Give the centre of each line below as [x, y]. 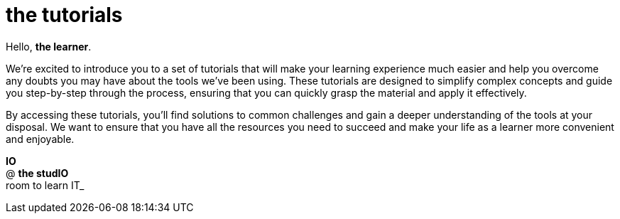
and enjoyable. [40, 139]
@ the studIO [37, 173]
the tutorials [64, 15]
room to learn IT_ [45, 185]
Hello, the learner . [49, 46]
